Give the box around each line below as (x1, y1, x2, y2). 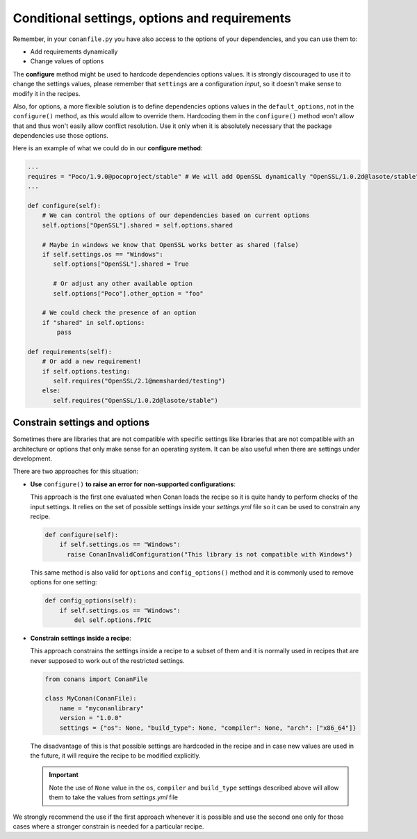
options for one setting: (30, 578, 97, 586)
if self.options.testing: (42, 367, 131, 375)
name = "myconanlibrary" (59, 704, 145, 712)
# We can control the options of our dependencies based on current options (42, 211, 310, 219)
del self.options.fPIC (74, 616, 152, 624)
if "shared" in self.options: (42, 319, 145, 326)
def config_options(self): (44, 597, 137, 605)
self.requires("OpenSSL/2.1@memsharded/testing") (53, 377, 226, 385)
